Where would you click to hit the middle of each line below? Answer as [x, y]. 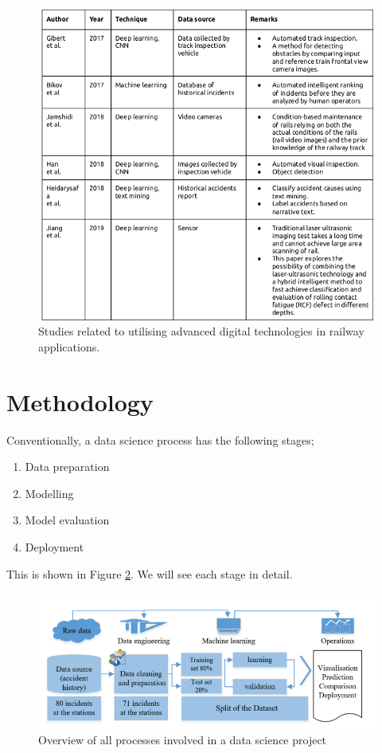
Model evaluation [67, 520]
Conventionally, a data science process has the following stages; [160, 439]
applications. [69, 346]
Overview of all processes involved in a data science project [183, 740]
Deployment [55, 547]
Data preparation [67, 467]
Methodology [80, 401]
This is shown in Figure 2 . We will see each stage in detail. [150, 573]
